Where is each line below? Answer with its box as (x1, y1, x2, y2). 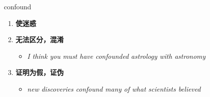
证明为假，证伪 (15, 67, 64, 77)
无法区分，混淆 (15, 34, 64, 45)
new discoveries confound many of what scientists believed (27, 83, 201, 94)
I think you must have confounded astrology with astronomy (27, 50, 206, 61)
